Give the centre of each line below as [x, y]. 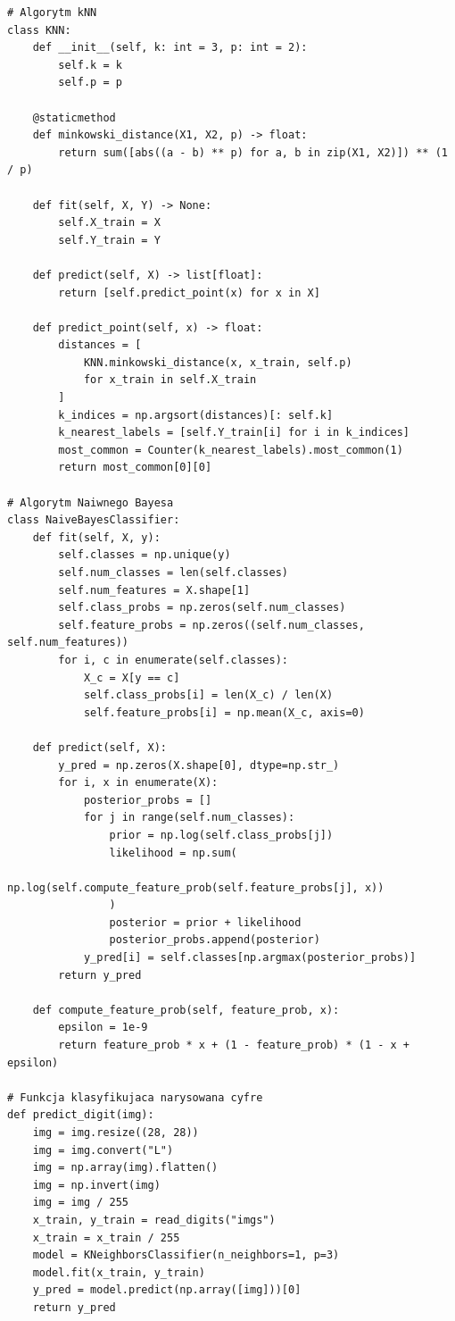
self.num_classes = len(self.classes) [173, 573]
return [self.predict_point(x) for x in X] [189, 293]
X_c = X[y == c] [132, 677]
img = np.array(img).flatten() [125, 1168]
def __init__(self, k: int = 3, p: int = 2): [170, 48]
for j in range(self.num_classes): [189, 818]
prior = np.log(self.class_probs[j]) [221, 835]
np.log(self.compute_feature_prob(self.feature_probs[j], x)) [196, 887]
